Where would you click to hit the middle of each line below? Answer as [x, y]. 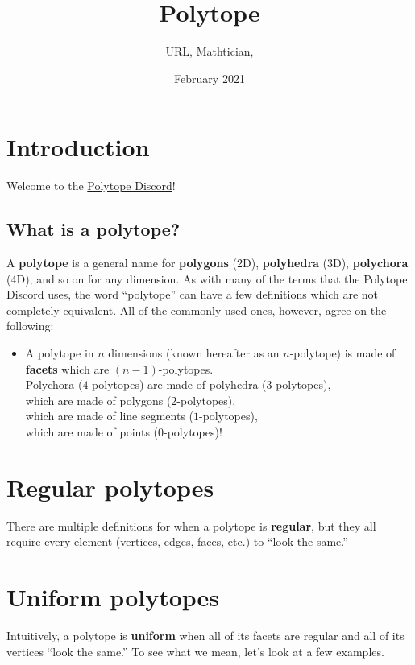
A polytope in [60, 353]
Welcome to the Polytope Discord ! [91, 186]
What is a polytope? [93, 229]
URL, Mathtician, [210, 51]
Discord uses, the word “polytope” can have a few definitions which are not [193, 294]
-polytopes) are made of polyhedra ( [177, 384]
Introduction [78, 147]
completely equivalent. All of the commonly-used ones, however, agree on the [197, 310]
